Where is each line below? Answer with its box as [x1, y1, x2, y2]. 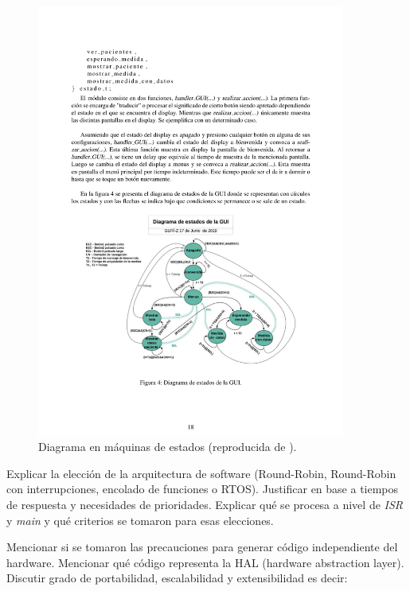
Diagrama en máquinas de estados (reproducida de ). [38, 438, 297, 455]
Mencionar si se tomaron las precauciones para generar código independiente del [6, 539, 398, 555]
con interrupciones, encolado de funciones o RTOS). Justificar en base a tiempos [6, 480, 399, 497]
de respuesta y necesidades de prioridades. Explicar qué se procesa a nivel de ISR [6, 496, 404, 513]
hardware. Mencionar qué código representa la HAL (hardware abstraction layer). [6, 554, 404, 570]
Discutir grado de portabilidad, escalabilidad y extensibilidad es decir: [6, 570, 348, 586]
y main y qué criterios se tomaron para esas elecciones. [6, 511, 274, 528]
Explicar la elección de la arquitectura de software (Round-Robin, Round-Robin [6, 465, 396, 481]
